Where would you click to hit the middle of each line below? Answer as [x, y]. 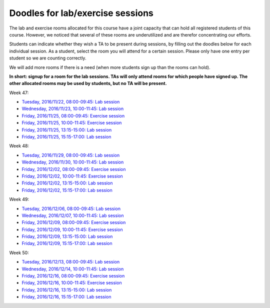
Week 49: [19, 199]
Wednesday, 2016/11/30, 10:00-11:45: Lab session [73, 162]
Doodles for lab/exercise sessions [81, 13]
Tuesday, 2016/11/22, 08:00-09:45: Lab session [71, 102]
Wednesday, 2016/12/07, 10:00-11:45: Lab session [73, 215]
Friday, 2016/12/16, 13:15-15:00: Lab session [67, 289]
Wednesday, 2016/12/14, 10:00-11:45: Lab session [73, 269]
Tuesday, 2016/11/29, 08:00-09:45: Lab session [71, 155]
